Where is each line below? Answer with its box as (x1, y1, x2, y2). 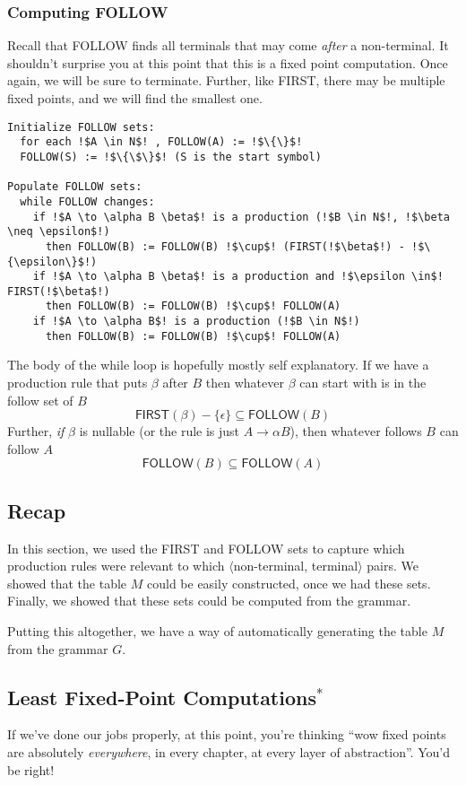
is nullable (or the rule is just (79, 422, 240, 440)
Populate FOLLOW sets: (7, 180, 142, 194)
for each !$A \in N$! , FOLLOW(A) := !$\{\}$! (20, 135, 303, 149)
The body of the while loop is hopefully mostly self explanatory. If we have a (7, 355, 429, 374)
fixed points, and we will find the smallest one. (7, 89, 263, 107)
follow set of (7, 390, 73, 409)
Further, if (7, 422, 65, 440)
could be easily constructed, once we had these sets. (146, 573, 431, 592)
